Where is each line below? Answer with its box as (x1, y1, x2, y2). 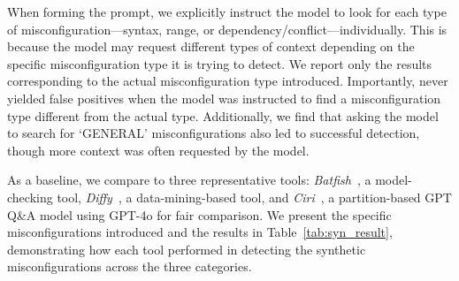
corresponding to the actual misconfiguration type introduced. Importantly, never (7, 72, 448, 90)
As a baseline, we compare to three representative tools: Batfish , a (7, 171, 371, 189)
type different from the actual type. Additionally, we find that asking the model (7, 106, 439, 125)
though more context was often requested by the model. (7, 140, 310, 159)
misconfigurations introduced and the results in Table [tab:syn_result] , (7, 223, 393, 241)
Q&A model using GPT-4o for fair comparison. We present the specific (7, 205, 392, 224)
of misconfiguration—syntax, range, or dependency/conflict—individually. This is (7, 19, 448, 38)
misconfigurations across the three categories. (7, 257, 252, 276)
